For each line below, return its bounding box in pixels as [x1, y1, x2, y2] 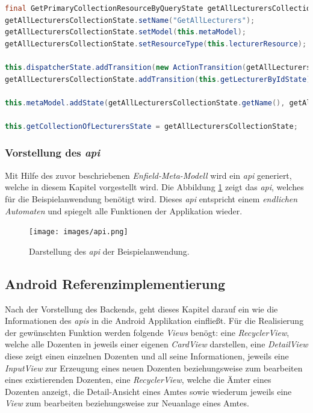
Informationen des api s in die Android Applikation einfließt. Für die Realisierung [5, 314, 304, 327]
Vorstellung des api [5, 145, 101, 160]
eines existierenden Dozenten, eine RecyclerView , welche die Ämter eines [5, 373, 271, 386]
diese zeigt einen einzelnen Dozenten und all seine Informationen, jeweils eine [5, 349, 289, 362]
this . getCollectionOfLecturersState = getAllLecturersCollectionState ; [5, 122, 298, 131]
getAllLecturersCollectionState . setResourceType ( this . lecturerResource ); [5, 39, 307, 48]
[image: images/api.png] [29, 228, 128, 237]
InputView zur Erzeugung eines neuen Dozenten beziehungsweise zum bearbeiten [5, 361, 303, 374]
